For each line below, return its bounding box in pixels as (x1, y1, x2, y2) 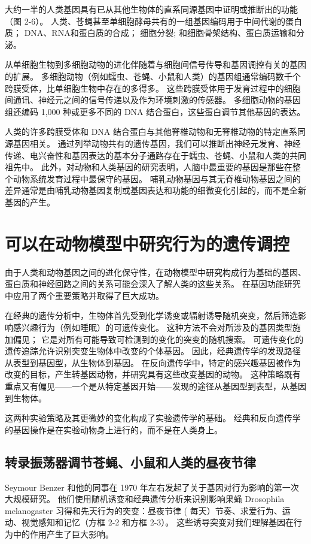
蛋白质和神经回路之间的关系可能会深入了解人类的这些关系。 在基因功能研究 (5, 277, 301, 290)
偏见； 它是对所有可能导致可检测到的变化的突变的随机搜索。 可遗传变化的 (13, 333, 304, 345)
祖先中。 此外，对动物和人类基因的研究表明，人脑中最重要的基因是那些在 (5, 161, 292, 173)
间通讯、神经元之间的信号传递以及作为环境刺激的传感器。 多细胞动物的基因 (5, 93, 301, 106)
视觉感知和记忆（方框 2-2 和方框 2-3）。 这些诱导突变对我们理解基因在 (21, 516, 294, 528)
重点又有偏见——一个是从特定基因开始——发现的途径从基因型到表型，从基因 (5, 379, 306, 392)
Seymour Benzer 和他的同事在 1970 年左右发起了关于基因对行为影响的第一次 (5, 480, 299, 493)
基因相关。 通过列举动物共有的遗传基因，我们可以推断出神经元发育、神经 (13, 137, 301, 149)
